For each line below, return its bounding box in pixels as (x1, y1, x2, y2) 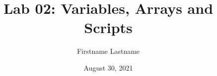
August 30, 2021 (83, 62, 133, 73)
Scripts (84, 17, 133, 38)
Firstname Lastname (76, 46, 140, 56)
